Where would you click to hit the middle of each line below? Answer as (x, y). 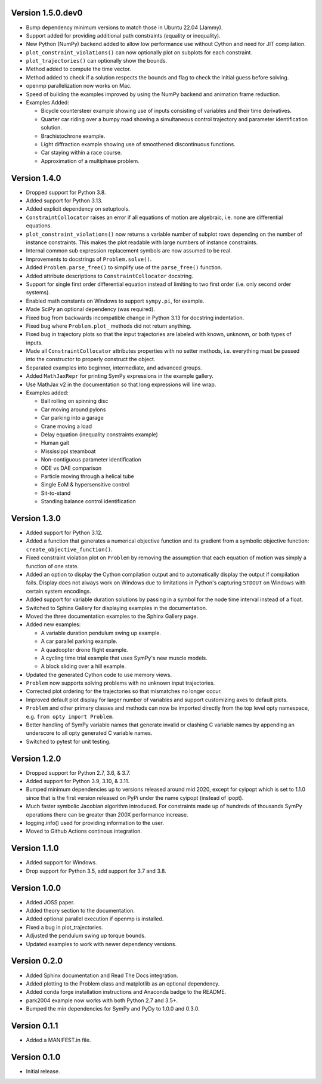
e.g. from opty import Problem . (70, 716)
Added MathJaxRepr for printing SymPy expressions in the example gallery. (120, 376)
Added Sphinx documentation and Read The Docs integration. (102, 975)
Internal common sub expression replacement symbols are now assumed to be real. (129, 251)
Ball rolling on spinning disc (75, 401)
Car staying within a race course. (81, 153)
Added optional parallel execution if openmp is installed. (95, 919)
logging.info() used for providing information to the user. (95, 823)
